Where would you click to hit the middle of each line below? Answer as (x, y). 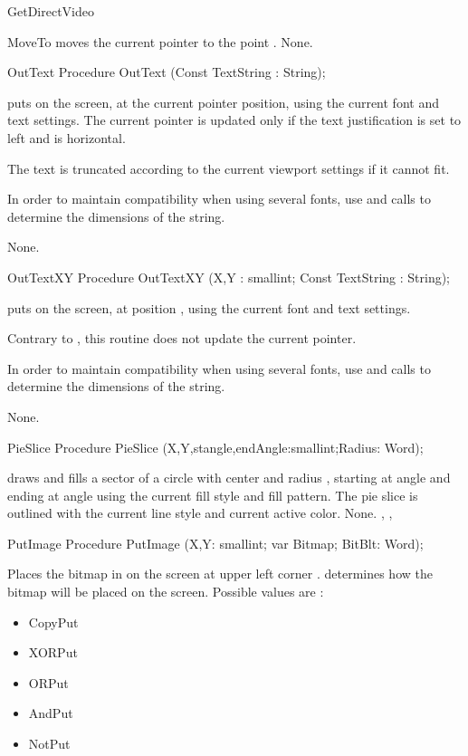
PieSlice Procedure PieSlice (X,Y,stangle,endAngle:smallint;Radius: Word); (215, 447)
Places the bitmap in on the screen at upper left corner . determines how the (220, 574)
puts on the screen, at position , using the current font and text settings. (209, 307)
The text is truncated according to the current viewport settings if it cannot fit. (229, 168)
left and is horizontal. (67, 137)
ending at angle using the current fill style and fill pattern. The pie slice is (213, 495)
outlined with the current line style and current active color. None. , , (200, 513)
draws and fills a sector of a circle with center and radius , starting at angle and (229, 478)
